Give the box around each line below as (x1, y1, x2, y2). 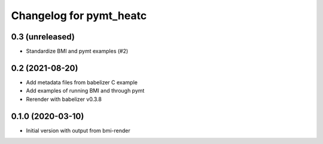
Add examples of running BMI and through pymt (26, 87, 145, 94)
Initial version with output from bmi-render (26, 127, 131, 134)
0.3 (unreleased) (11, 32, 75, 42)
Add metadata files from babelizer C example (26, 78, 138, 86)
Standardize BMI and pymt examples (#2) (26, 48, 129, 55)
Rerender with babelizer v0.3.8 (26, 96, 102, 103)
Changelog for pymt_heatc (11, 9, 147, 22)
